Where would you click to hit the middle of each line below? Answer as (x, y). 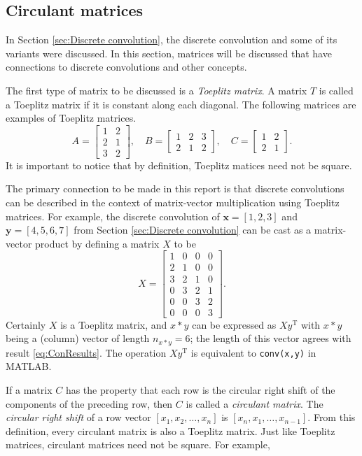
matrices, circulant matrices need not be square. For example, (138, 444)
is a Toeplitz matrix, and (114, 324)
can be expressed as (234, 324)
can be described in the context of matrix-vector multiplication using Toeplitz (173, 202)
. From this (332, 417)
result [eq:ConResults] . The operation (86, 352)
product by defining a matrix (97, 243)
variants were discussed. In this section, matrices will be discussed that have (169, 53)
